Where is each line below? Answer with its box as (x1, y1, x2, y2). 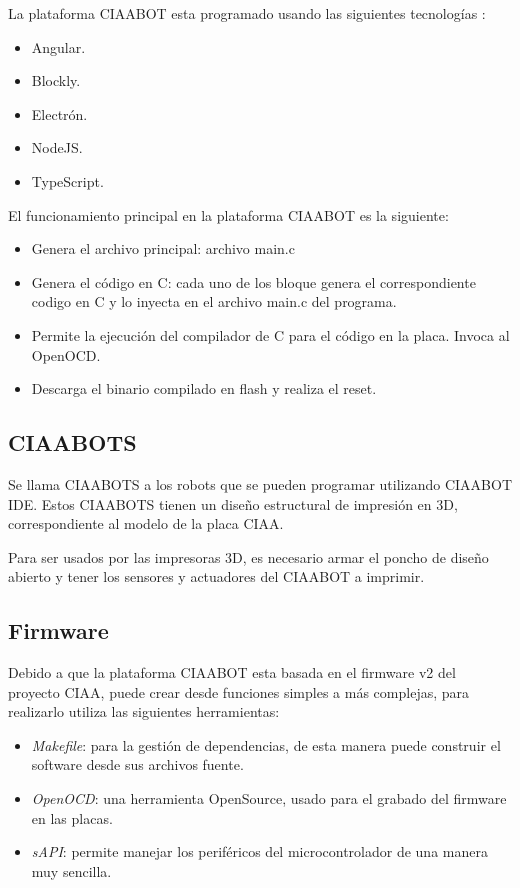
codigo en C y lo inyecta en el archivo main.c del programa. (31, 291, 397, 312)
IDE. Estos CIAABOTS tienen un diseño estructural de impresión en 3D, (8, 493, 458, 514)
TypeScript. (31, 170, 104, 191)
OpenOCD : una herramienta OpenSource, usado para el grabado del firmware (31, 788, 507, 809)
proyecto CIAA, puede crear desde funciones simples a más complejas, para (8, 681, 470, 702)
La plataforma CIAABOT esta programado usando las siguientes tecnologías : (8, 3, 486, 23)
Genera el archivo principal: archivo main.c (31, 238, 295, 259)
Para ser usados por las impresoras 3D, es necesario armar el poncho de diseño (8, 546, 489, 567)
